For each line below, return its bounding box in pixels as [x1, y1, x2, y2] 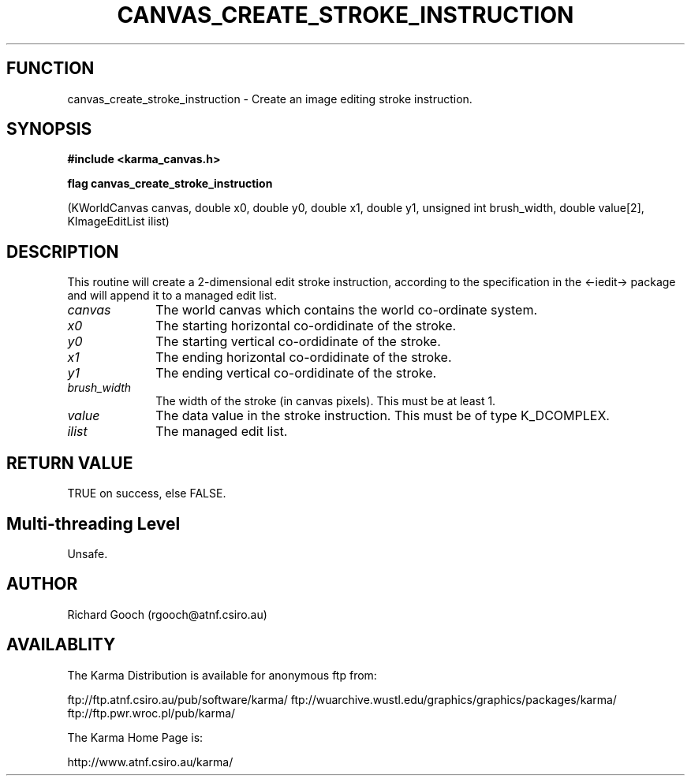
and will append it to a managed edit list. [67, 289, 277, 303]
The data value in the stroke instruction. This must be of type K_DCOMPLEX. [155, 408, 610, 424]
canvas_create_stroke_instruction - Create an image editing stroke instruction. [67, 91, 472, 106]
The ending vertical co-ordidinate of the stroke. [155, 365, 437, 382]
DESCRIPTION [6, 241, 119, 262]
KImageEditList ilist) [67, 214, 170, 229]
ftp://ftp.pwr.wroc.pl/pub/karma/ [67, 706, 236, 720]
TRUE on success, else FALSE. [67, 486, 226, 501]
